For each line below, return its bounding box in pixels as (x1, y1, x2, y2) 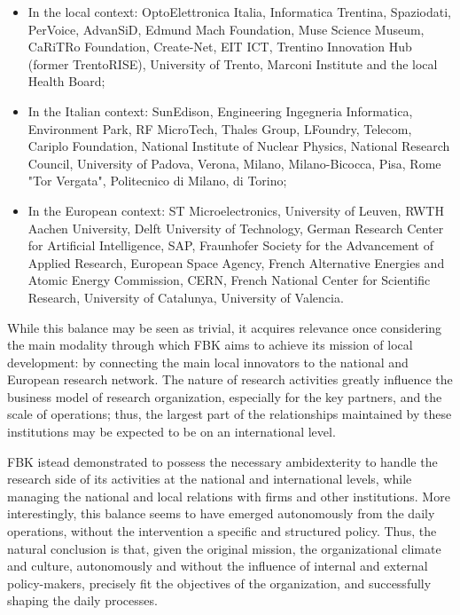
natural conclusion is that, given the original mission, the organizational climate (7, 539, 441, 557)
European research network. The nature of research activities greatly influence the (7, 370, 453, 389)
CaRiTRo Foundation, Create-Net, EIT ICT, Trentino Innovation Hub (27, 37, 412, 56)
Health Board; (27, 72, 105, 91)
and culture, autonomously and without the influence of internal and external (7, 556, 428, 575)
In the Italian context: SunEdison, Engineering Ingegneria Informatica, (27, 101, 413, 120)
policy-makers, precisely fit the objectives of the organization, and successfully (7, 573, 432, 592)
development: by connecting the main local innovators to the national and (7, 352, 409, 371)
